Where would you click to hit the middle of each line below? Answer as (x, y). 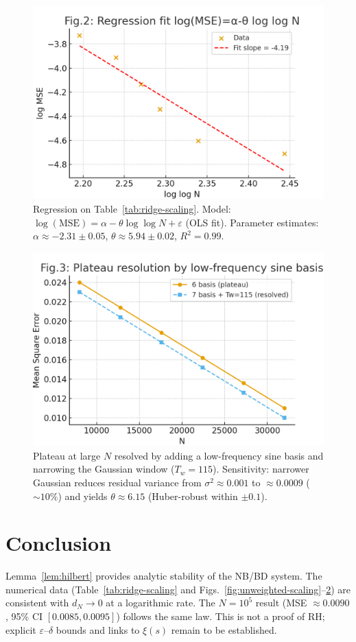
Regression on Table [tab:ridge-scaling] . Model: (132, 208)
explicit (21, 629)
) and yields (83, 496)
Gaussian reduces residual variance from (117, 482)
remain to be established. (224, 629)
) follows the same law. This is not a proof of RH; (221, 616)
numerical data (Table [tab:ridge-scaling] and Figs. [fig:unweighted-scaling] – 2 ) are (178, 589)
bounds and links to (98, 629)
